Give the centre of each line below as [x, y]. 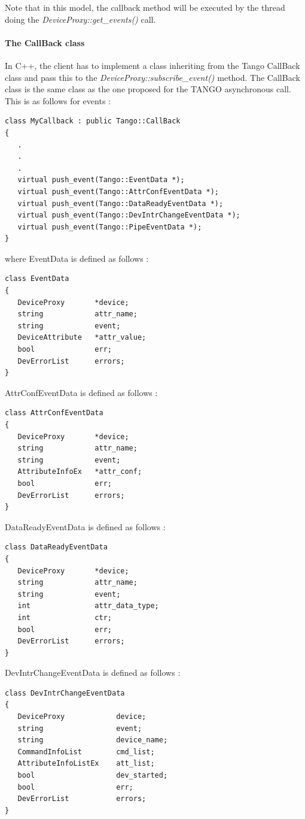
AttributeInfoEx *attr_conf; [80, 472]
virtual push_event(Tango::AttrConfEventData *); [118, 191]
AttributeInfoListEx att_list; [86, 764]
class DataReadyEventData [56, 547]
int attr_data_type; [88, 606]
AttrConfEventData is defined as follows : [81, 392]
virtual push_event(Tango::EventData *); [101, 180]
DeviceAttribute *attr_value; [82, 338]
